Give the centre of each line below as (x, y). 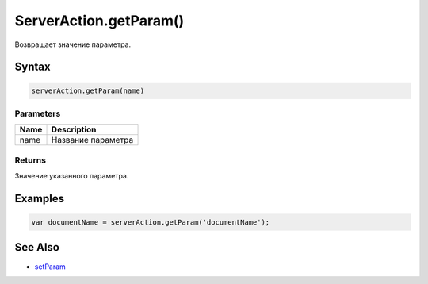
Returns (31, 160)
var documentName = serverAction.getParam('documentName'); (151, 223)
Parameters (38, 113)
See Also (37, 247)
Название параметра (92, 140)
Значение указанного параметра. (72, 176)
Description (74, 129)
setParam (50, 267)
